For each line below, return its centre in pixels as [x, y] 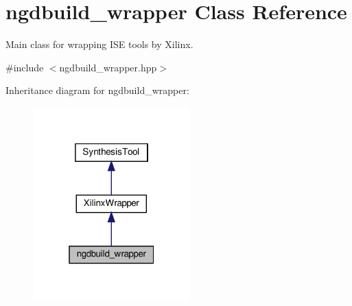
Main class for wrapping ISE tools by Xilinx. [99, 44]
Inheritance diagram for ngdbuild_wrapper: [97, 90]
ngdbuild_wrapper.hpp [108, 67]
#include [25, 67]
